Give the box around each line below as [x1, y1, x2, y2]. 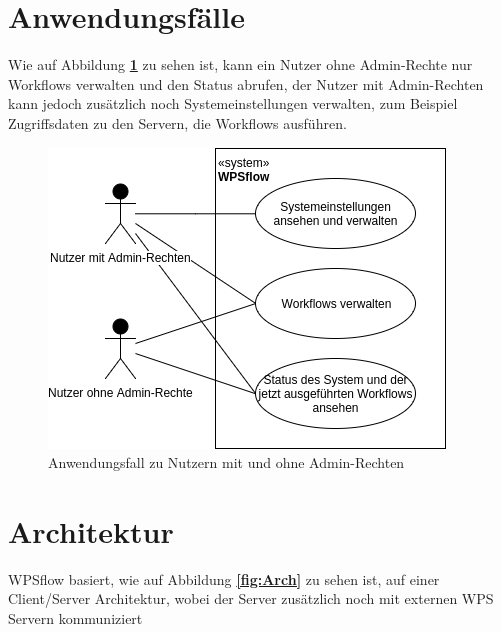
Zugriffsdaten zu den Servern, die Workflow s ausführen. [8, 112, 347, 133]
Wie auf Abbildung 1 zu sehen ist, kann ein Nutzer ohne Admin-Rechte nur [8, 54, 473, 75]
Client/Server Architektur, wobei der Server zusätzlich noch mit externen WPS [8, 588, 494, 609]
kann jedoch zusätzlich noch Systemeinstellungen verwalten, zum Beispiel [8, 93, 458, 114]
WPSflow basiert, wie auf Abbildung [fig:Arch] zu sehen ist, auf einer [8, 568, 440, 589]
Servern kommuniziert [8, 608, 143, 628]
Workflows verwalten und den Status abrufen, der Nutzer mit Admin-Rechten [8, 73, 484, 94]
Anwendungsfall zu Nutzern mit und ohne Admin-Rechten [48, 452, 405, 473]
